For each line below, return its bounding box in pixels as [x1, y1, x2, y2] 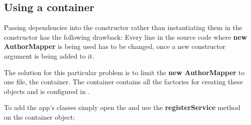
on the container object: [4, 111, 75, 122]
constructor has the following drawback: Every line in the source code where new [4, 31, 247, 42]
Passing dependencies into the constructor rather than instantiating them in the [4, 22, 242, 32]
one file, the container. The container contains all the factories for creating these [4, 77, 243, 87]
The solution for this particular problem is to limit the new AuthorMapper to [4, 67, 245, 77]
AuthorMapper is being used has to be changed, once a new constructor [4, 41, 226, 51]
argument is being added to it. [4, 50, 95, 61]
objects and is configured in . [4, 86, 90, 96]
